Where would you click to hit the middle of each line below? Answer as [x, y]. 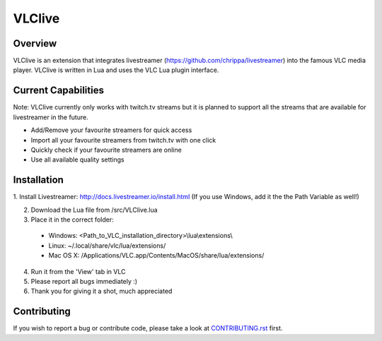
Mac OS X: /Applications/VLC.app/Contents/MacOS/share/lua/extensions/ [156, 256]
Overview [35, 43]
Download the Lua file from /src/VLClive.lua [94, 210]
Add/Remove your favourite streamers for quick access [111, 130]
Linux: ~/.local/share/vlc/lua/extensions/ [107, 245]
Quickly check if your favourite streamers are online [106, 150]
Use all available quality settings [78, 160]
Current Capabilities [58, 91]
